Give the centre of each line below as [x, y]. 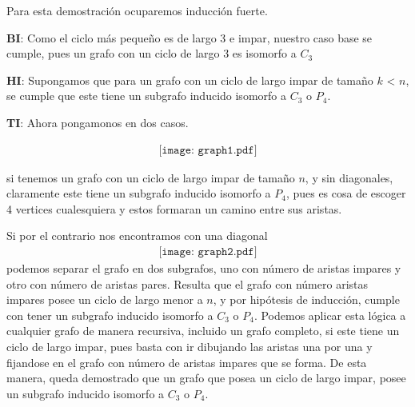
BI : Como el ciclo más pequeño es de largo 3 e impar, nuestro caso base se [190, 37]
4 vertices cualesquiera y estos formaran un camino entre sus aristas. [174, 208]
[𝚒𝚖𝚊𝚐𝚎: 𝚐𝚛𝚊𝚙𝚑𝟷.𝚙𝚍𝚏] [208, 150]
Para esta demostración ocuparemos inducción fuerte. [137, 10]
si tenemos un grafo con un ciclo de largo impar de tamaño [151, 177]
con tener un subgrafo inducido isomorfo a [110, 315]
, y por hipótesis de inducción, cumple [306, 299]
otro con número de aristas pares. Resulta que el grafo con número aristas [188, 283]
